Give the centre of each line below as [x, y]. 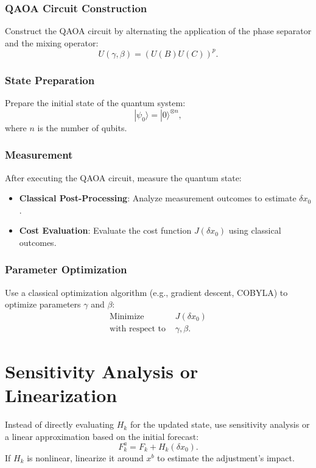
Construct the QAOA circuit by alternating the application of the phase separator [158, 31]
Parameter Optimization [66, 269]
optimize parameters [43, 304]
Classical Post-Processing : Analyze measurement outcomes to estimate [158, 198]
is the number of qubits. [82, 127]
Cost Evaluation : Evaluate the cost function [105, 230]
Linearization [61, 395]
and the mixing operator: [52, 42]
